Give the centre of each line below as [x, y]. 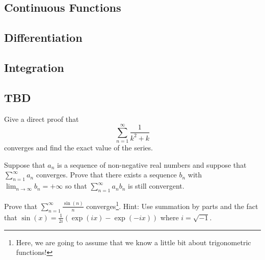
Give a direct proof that [42, 119]
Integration [34, 67]
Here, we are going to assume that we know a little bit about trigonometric [134, 242]
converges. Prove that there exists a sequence [106, 175]
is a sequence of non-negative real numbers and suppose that [152, 164]
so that [76, 186]
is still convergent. [156, 186]
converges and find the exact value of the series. [78, 148]
